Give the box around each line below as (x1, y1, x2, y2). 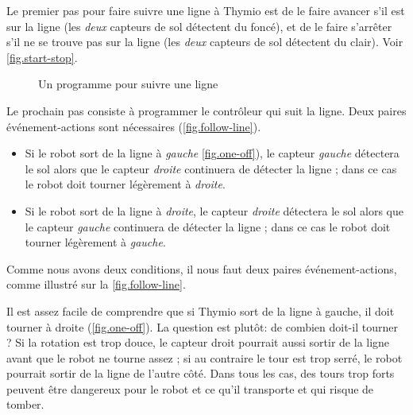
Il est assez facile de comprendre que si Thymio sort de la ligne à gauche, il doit (6, 302, 395, 319)
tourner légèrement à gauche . (25, 234, 166, 250)
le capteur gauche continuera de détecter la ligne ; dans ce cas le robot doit (25, 218, 391, 235)
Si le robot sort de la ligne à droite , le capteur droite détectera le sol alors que (25, 202, 403, 219)
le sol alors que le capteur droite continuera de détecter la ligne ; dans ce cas (25, 160, 397, 176)
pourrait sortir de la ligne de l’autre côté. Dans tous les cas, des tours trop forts (6, 365, 395, 382)
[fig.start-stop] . (6, 48, 78, 65)
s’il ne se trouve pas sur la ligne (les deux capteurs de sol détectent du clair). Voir (6, 33, 403, 50)
